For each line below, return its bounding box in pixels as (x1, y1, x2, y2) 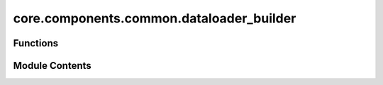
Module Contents (13, 60, 91, 72)
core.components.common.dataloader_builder (13, 11, 296, 26)
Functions (13, 37, 59, 49)
